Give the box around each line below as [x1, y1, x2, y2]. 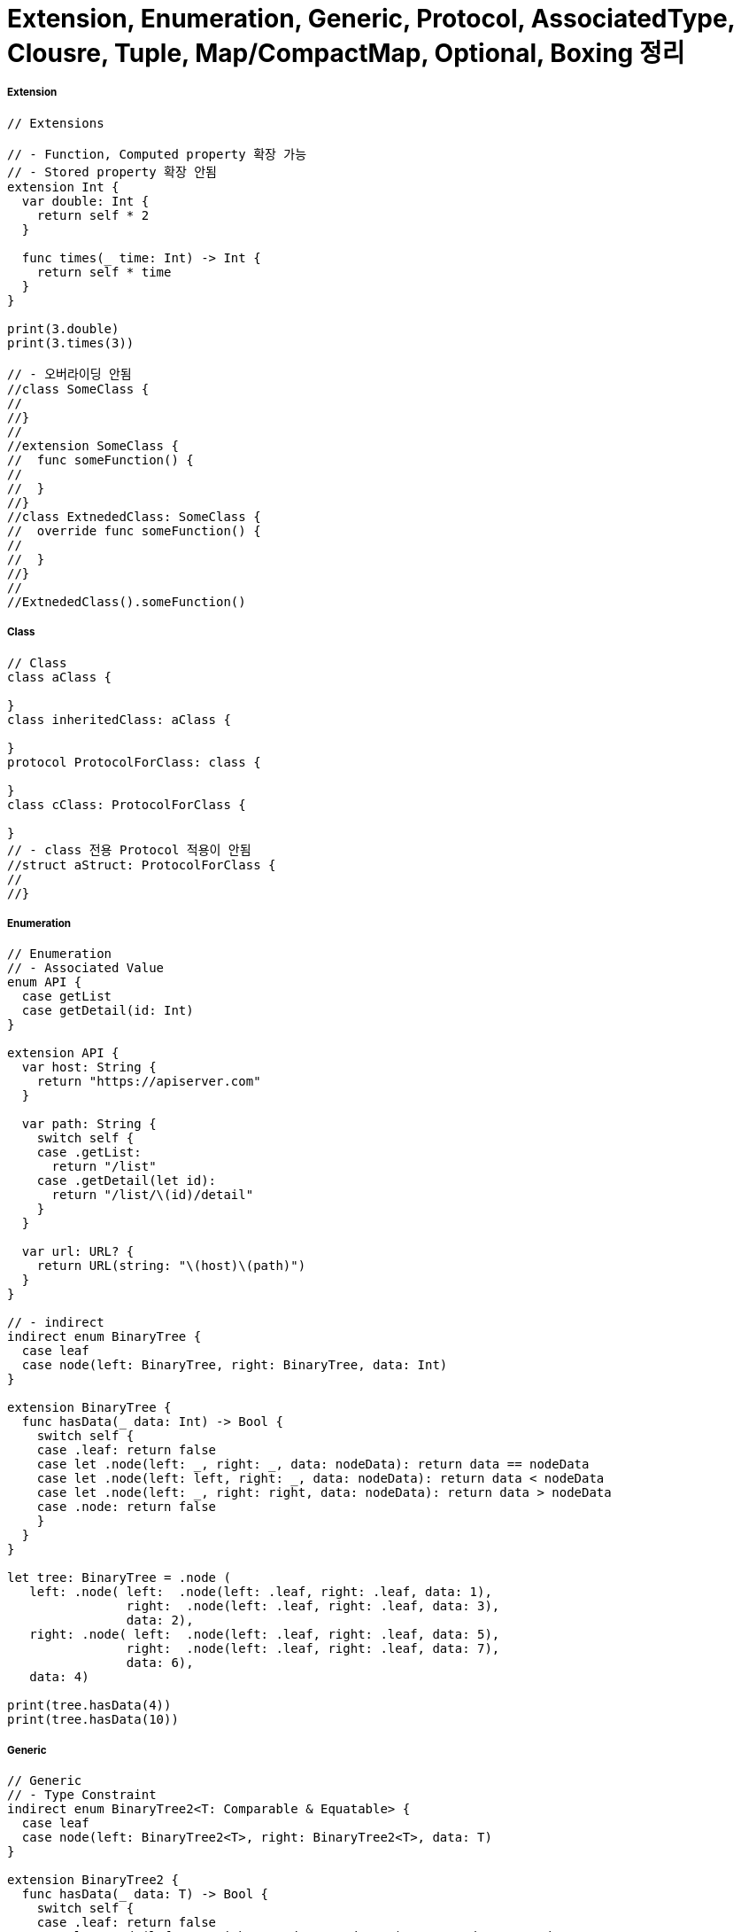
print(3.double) [7, 321, 120, 336]
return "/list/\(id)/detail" [51, 1188, 254, 1203]
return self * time [36, 264, 172, 279]
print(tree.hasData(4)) [7, 1698, 172, 1713]
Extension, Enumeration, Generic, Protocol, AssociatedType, [7, 4, 736, 34]
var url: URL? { [21, 1244, 135, 1259]
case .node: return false [36, 1500, 217, 1515]
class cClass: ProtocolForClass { [7, 797, 246, 812]
